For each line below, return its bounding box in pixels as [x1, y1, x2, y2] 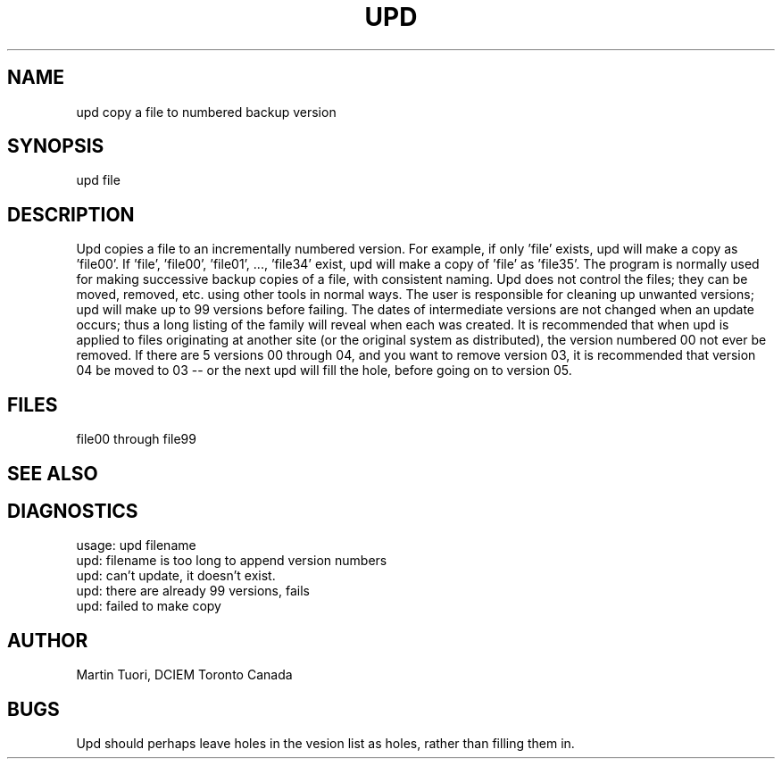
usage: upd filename [76, 537, 196, 554]
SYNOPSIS [7, 135, 104, 158]
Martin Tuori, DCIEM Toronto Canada [76, 667, 293, 683]
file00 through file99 [76, 431, 196, 447]
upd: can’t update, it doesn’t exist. [76, 568, 276, 584]
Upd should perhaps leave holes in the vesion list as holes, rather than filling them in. [76, 736, 575, 752]
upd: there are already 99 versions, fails [76, 583, 310, 599]
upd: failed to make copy [76, 598, 221, 614]
